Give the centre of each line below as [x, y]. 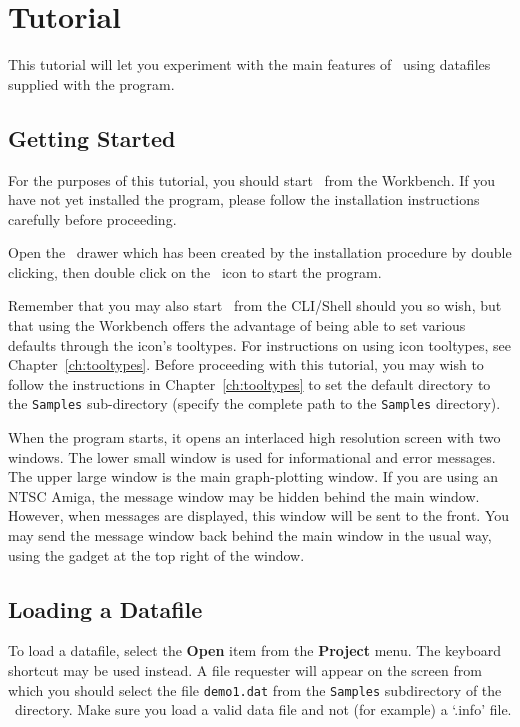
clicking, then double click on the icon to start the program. [195, 271]
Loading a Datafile [105, 608]
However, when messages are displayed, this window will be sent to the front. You [259, 515]
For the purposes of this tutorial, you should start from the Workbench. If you [251, 179]
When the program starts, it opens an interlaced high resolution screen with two [254, 437]
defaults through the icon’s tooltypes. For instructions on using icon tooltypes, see [260, 344]
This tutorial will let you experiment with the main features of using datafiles [249, 64]
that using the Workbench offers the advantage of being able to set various [237, 325]
